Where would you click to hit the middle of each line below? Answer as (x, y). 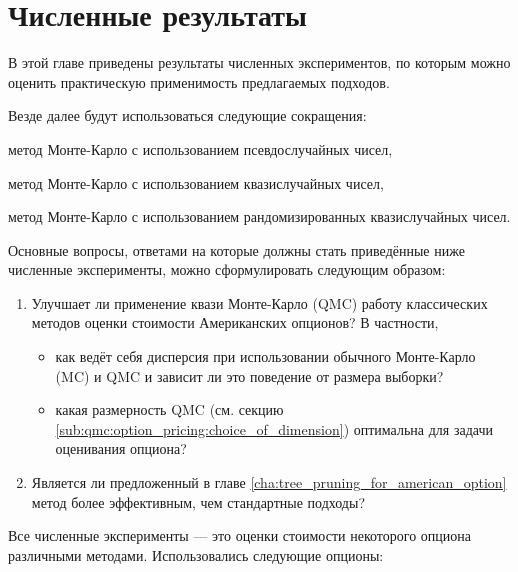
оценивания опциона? (121, 448)
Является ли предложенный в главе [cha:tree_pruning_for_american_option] (269, 482)
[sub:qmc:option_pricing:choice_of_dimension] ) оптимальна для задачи (274, 428)
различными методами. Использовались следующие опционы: (196, 554)
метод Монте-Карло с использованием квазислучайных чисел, (196, 182)
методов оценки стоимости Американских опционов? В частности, (235, 322)
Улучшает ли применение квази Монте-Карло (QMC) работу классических (259, 302)
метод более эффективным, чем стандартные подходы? (198, 501)
